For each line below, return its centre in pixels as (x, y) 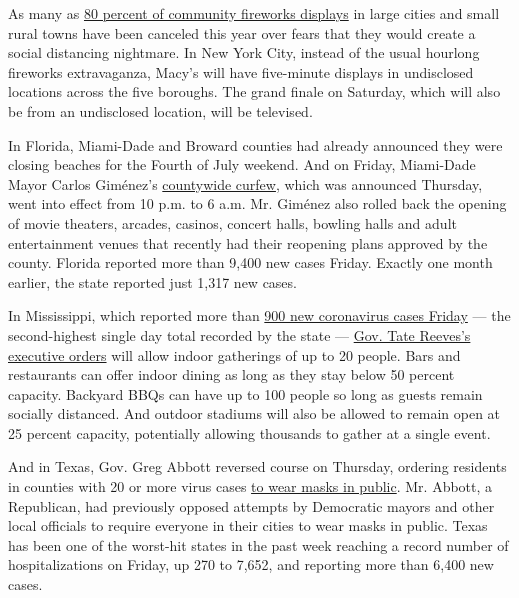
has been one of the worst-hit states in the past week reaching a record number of (258, 544)
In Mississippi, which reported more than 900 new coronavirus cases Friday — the (259, 315)
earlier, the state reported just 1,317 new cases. (152, 281)
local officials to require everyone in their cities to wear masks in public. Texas (248, 525)
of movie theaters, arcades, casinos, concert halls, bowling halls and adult (232, 222)
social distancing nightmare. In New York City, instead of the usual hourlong (244, 52)
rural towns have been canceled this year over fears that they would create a (242, 32)
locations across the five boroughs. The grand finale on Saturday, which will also (254, 91)
